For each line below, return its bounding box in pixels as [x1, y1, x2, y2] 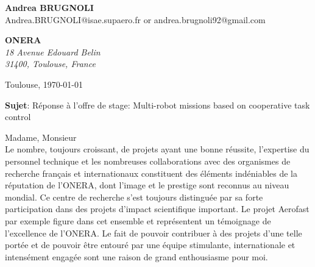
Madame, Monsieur [5, 130, 77, 143]
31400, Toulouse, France [5, 57, 96, 70]
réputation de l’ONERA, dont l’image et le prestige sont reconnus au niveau [5, 179, 289, 191]
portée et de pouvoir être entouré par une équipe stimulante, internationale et [5, 238, 296, 251]
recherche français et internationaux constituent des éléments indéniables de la [5, 166, 298, 179]
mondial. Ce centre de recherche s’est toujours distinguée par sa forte [5, 190, 263, 203]
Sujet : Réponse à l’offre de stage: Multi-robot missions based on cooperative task [5, 98, 310, 111]
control [5, 110, 31, 123]
